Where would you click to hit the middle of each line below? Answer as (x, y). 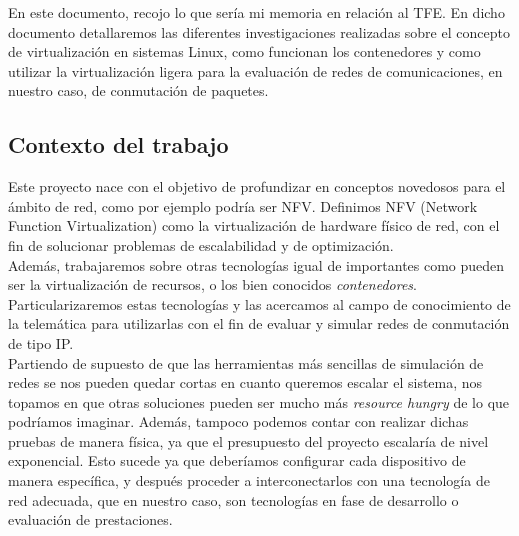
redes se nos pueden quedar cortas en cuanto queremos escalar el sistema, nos (245, 382)
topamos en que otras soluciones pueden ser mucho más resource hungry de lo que (259, 401)
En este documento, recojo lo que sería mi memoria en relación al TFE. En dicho (256, 12)
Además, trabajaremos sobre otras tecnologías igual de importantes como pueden (256, 264)
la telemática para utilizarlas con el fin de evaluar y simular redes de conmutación (259, 323)
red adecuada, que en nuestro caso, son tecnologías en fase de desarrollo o (233, 499)
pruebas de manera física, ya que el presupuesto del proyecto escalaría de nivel (248, 440)
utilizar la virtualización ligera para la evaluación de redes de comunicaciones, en (255, 70)
